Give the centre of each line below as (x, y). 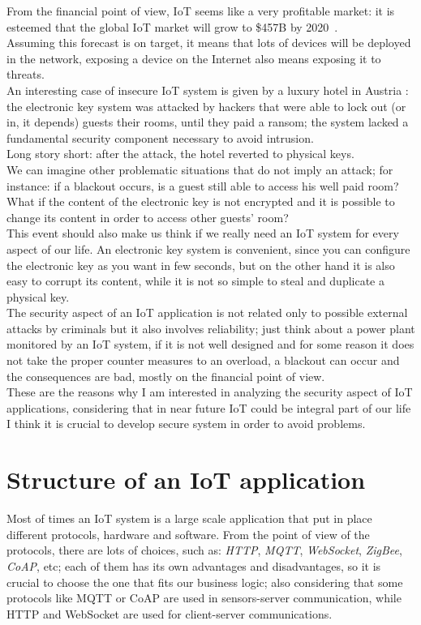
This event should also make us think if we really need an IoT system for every (203, 233)
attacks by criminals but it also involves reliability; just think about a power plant (211, 328)
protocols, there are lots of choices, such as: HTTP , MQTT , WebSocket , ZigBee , (204, 550)
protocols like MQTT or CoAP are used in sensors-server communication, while (204, 598)
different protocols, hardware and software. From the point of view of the (188, 534)
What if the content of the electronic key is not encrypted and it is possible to (201, 201)
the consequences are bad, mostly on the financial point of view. (166, 376)
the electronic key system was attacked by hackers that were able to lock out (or (206, 106)
